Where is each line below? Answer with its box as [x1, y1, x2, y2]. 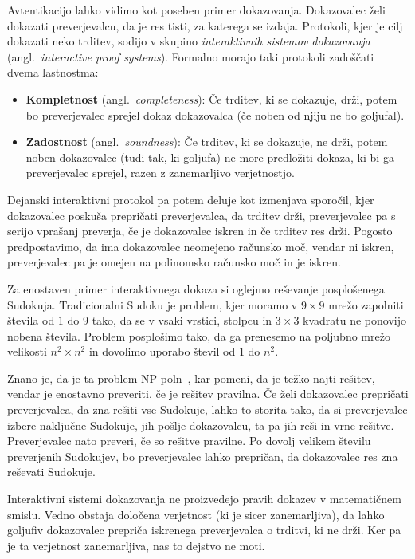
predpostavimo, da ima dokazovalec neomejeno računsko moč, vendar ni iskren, [7, 238, 394, 254]
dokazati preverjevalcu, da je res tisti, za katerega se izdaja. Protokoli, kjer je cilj [7, 17, 403, 33]
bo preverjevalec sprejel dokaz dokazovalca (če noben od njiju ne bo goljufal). [25, 106, 405, 123]
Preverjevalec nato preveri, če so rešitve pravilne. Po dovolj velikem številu [7, 432, 371, 449]
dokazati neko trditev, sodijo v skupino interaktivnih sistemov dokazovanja [7, 33, 371, 49]
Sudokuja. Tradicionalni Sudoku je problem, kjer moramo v [7, 296, 298, 313]
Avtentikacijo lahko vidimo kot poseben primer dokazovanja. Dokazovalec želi [7, 2, 386, 18]
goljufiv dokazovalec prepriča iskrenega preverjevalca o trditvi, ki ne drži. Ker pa [7, 522, 401, 538]
